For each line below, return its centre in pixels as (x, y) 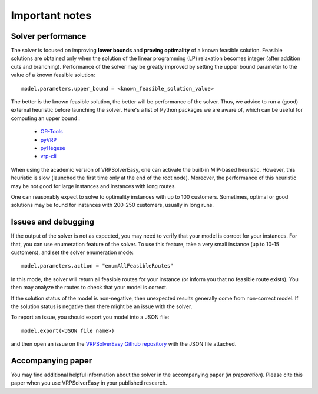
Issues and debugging (52, 222)
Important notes (51, 15)
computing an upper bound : (46, 118)
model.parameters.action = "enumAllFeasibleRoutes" (97, 266)
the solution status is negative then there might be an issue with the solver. (102, 306)
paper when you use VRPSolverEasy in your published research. (89, 383)
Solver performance (49, 36)
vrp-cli (49, 156)
